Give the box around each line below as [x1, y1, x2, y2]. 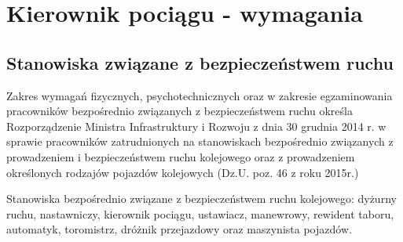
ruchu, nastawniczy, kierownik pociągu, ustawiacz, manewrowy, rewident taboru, [6, 205, 394, 222]
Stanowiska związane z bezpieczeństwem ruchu [6, 50, 394, 74]
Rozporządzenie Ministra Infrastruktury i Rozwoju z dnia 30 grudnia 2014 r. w [6, 117, 387, 134]
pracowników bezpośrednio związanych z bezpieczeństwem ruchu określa [6, 103, 353, 119]
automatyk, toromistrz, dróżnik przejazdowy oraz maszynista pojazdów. [6, 221, 352, 237]
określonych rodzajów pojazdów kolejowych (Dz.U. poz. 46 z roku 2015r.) [6, 164, 359, 180]
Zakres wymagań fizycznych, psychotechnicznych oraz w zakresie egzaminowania [6, 87, 393, 103]
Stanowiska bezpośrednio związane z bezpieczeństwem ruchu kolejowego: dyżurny [6, 190, 397, 207]
